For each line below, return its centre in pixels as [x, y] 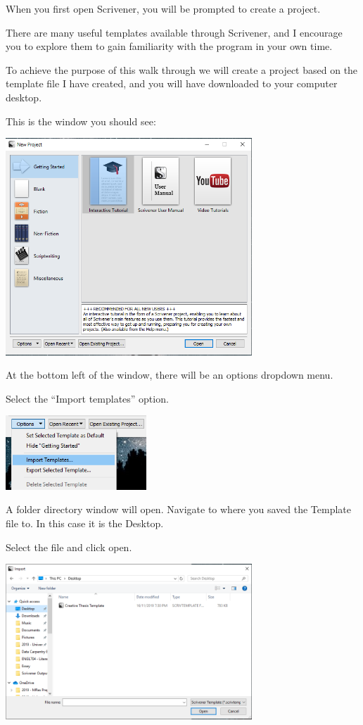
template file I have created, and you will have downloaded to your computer [172, 83]
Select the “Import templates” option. [87, 398]
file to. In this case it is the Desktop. [85, 523]
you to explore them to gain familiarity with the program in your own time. [169, 46]
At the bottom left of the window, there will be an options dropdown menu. [170, 375]
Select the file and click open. [69, 547]
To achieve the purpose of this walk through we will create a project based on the [182, 69]
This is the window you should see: [81, 121]
